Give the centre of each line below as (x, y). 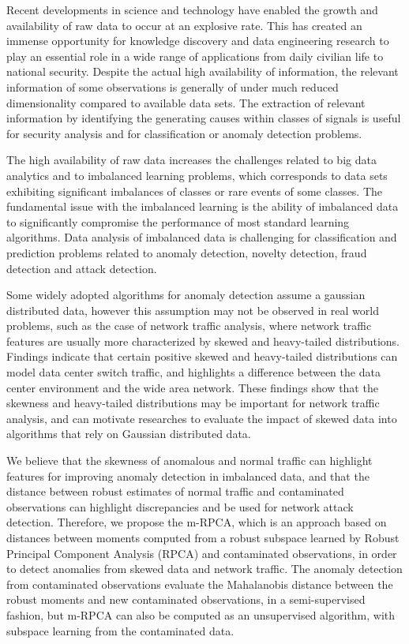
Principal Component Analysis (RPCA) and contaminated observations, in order (202, 553)
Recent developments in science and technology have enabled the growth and (192, 9)
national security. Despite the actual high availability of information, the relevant (203, 71)
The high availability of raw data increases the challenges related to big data (191, 160)
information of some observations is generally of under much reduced (173, 86)
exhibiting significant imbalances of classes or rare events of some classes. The (195, 191)
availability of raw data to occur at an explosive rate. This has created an (184, 25)
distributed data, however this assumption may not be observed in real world (193, 310)
